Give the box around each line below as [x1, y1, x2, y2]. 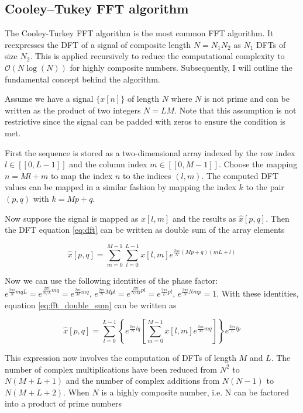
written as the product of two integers [5, 104, 141, 116]
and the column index [69, 158, 147, 170]
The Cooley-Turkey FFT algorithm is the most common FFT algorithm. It [5, 27, 274, 39]
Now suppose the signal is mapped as [5, 212, 139, 224]
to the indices [123, 169, 171, 181]
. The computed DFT [201, 169, 279, 181]
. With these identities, [216, 287, 299, 299]
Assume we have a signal [5, 92, 94, 105]
